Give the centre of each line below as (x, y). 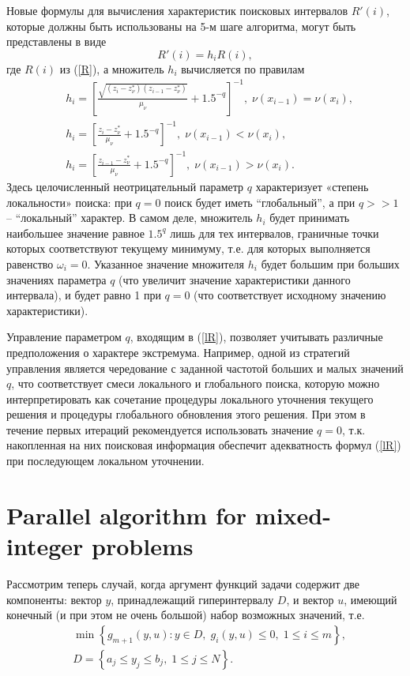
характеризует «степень (312, 186)
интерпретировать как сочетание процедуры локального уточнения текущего (190, 398)
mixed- (293, 515)
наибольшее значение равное (75, 233)
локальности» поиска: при (69, 202)
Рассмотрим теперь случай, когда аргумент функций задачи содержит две (183, 583)
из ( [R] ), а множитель (112, 68)
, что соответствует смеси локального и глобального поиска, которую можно (196, 383)
